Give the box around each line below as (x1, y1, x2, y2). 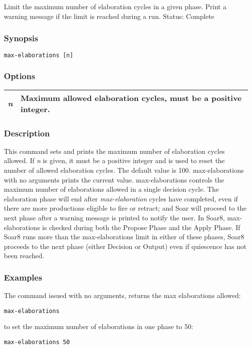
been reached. (4, 250, 45, 261)
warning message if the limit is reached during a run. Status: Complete (4, 11, 215, 21)
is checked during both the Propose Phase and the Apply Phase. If (42, 222, 240, 232)
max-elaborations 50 (4, 339, 70, 346)
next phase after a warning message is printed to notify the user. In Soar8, (4, 213, 225, 223)
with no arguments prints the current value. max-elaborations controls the (4, 174, 224, 184)
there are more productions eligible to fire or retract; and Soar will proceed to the (4, 203, 247, 213)
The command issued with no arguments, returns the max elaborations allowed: (4, 290, 241, 300)
